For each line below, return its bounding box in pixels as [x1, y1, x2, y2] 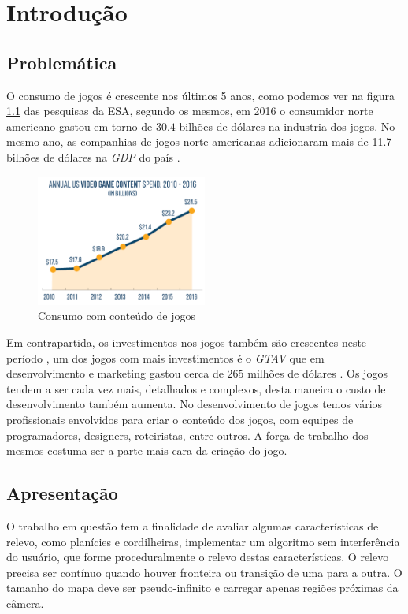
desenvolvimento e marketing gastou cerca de [6, 365, 224, 381]
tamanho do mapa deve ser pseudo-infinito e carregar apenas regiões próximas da [6, 579, 399, 596]
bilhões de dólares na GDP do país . [6, 148, 180, 165]
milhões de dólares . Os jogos [247, 365, 388, 381]
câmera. [6, 594, 44, 611]
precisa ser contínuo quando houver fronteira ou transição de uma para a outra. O [6, 564, 402, 580]
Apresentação [6, 481, 118, 505]
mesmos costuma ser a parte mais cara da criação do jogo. [6, 442, 287, 459]
